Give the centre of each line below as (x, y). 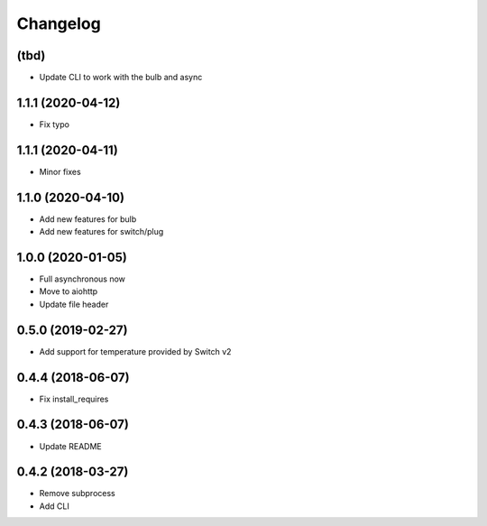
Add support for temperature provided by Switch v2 (135, 351)
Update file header (74, 304)
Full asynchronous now (83, 279)
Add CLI (54, 506)
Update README (71, 446)
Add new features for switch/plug (101, 232)
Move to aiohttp (69, 291)
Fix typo (54, 124)
